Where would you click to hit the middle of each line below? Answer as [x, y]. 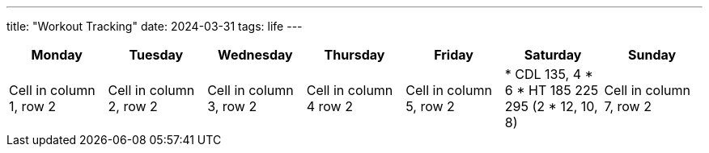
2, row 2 [133, 106]
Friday [454, 55]
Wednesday [255, 55]
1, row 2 [33, 106]
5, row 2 [430, 106]
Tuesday [156, 55]
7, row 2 [628, 106]
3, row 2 [232, 106]
